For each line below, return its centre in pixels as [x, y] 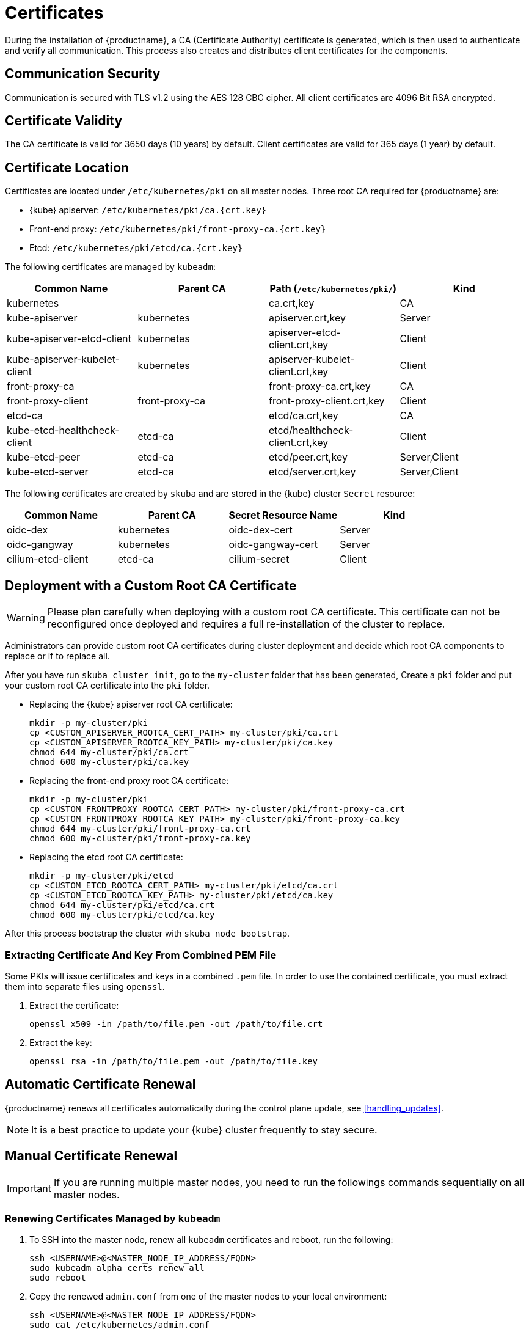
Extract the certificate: [74, 1005]
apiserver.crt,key [308, 318]
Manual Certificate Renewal [91, 1156]
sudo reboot [58, 1278]
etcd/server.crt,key [312, 472]
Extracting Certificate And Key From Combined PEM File [141, 955]
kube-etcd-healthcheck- [63, 430]
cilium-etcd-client [48, 559]
